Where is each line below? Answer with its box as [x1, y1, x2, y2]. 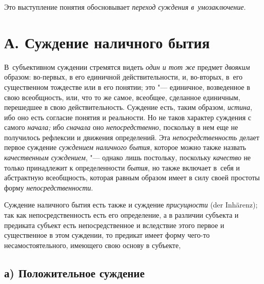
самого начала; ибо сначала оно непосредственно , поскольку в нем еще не [4, 122, 238, 132]
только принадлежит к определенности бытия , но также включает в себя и [4, 162, 240, 173]
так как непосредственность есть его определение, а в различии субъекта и [4, 210, 239, 220]
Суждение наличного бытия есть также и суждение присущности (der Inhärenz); [4, 199, 258, 210]
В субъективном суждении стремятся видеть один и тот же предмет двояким [4, 61, 250, 72]
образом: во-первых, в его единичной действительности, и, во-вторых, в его [4, 71, 243, 82]
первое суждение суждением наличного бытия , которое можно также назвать [4, 142, 246, 153]
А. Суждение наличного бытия [4, 31, 210, 52]
